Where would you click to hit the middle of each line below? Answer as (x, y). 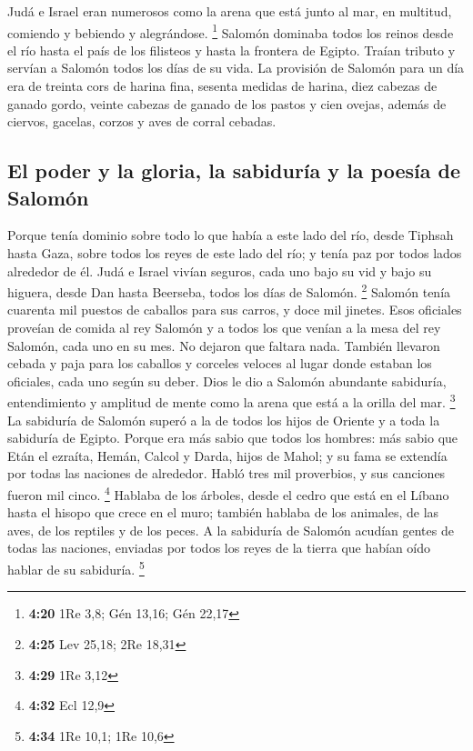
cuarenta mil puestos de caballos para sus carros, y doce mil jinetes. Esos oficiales (235, 310)
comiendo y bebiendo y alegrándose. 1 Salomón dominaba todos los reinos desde (231, 31)
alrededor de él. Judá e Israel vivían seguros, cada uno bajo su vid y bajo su (220, 270)
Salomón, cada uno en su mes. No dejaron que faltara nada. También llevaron (224, 345)
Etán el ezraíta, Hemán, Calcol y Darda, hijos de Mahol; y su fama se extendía (227, 455)
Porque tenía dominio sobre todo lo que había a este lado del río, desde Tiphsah (231, 235)
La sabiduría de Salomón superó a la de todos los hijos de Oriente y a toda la (224, 420)
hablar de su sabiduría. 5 (76, 568)
